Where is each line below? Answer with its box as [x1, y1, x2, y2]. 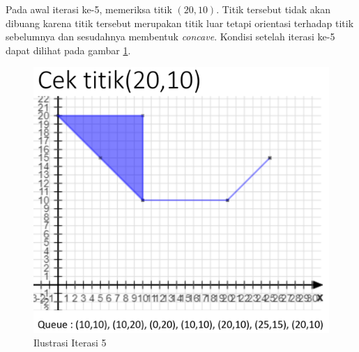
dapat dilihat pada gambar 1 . [6, 42, 131, 57]
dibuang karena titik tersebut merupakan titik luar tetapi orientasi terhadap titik [6, 15, 354, 30]
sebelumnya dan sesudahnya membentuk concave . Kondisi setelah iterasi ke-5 [6, 29, 335, 44]
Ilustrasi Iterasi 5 [33, 335, 107, 350]
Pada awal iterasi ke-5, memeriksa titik [6, 2, 172, 16]
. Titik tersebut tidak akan [216, 2, 331, 16]
